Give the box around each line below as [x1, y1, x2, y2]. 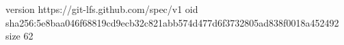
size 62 [5, 29, 34, 43]
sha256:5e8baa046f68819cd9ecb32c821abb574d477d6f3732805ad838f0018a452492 [5, 15, 339, 29]
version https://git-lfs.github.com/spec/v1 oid [5, 2, 198, 16]
